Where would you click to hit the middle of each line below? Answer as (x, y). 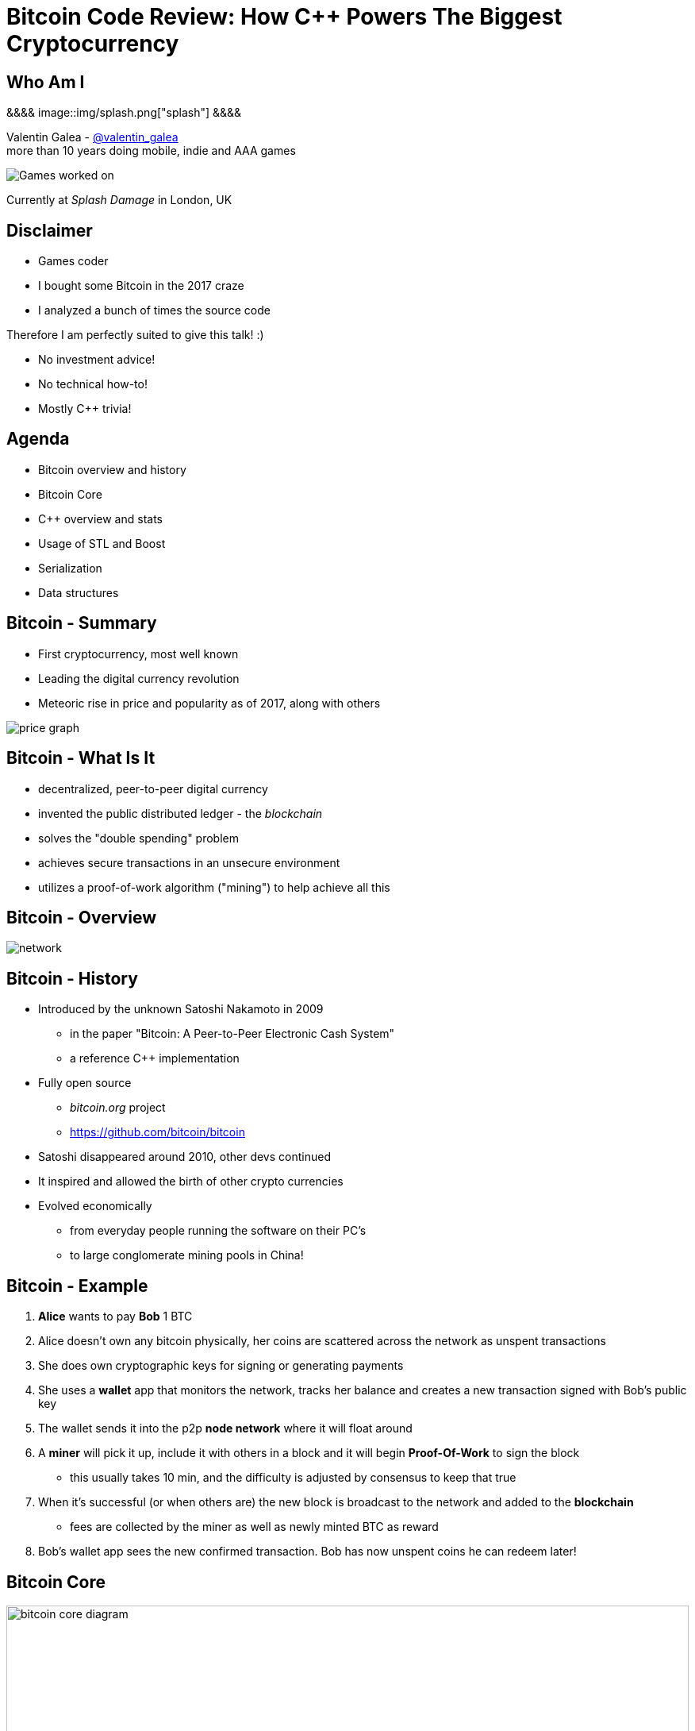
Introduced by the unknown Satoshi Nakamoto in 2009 (181, 1009)
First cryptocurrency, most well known (138, 653)
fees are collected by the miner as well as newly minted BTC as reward (254, 1527)
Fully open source (85, 1083)
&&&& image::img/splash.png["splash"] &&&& (124, 113)
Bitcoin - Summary (82, 623)
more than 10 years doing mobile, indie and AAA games (151, 151)
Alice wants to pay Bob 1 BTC (115, 1317)
